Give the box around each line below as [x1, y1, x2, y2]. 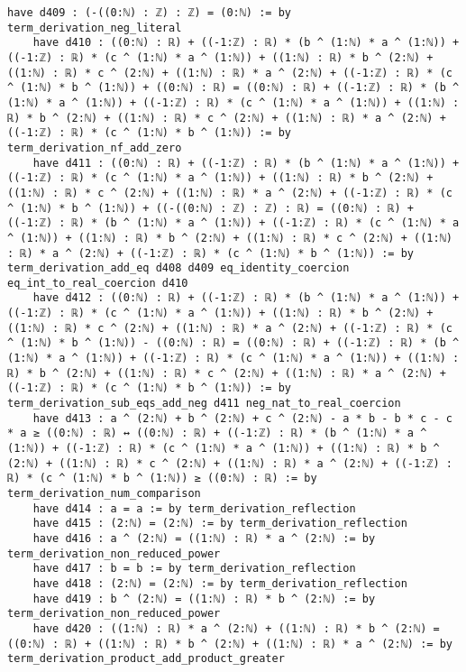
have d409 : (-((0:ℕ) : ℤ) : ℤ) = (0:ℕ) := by [7, 6, 291, 19]
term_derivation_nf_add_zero [7, 141, 182, 154]
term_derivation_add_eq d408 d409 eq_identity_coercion [7, 262, 350, 275]
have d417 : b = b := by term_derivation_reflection [32, 562, 356, 575]
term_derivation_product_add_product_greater [7, 652, 285, 666]
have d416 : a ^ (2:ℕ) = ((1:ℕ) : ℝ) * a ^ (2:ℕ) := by [32, 531, 376, 545]
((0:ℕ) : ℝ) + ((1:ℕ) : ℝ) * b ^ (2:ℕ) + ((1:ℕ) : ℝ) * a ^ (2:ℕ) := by [7, 637, 452, 650]
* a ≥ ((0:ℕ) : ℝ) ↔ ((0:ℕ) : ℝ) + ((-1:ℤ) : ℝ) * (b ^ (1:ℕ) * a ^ [7, 427, 427, 440]
